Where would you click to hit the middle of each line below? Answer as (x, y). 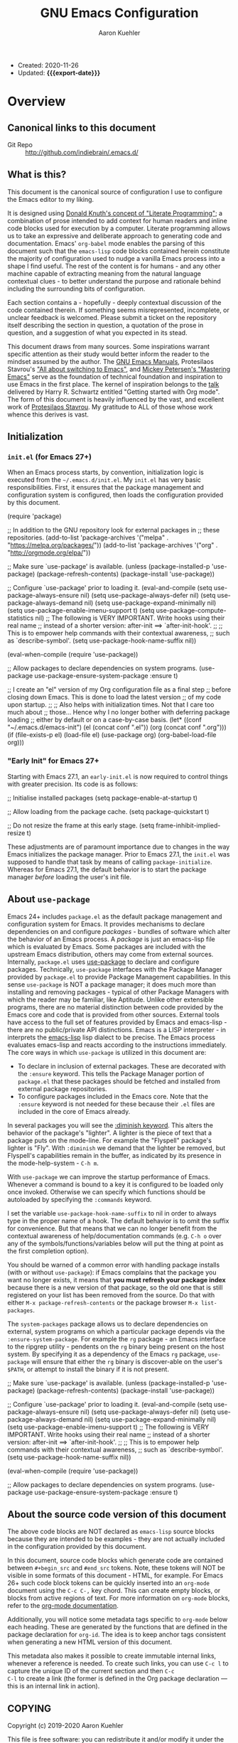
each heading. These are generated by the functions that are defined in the (117, 1627)
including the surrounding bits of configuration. (76, 289)
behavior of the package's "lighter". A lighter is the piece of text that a (109, 1132)
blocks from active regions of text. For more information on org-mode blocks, (119, 1598)
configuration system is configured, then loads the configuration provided (115, 495)
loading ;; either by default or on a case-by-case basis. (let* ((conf (105, 720)
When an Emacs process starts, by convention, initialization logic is (106, 472)
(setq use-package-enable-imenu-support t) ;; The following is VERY (108, 1427)
